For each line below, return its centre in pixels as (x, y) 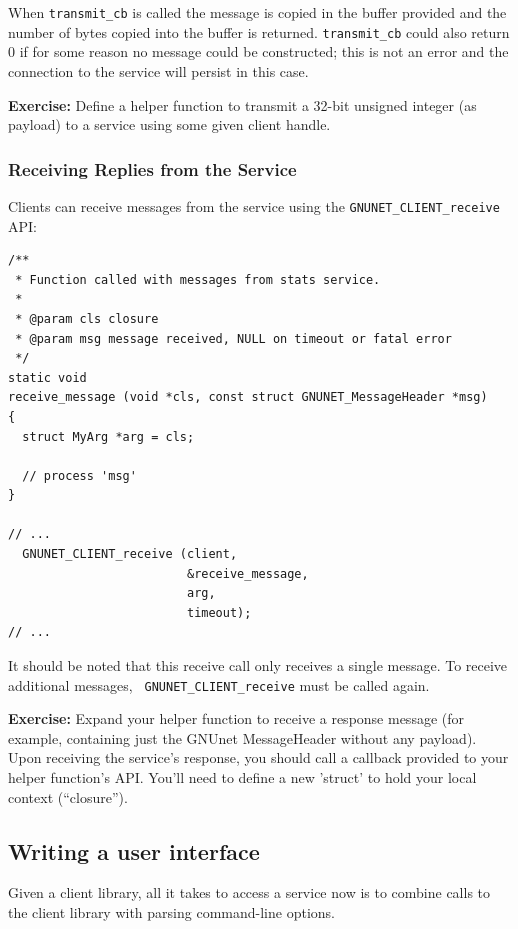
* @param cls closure (87, 318)
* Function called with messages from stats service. (198, 279)
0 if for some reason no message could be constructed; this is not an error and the (258, 51)
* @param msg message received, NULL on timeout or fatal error (233, 338)
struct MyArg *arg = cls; (108, 436)
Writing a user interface (134, 850)
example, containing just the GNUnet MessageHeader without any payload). (242, 737)
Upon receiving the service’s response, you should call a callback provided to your (258, 757)
